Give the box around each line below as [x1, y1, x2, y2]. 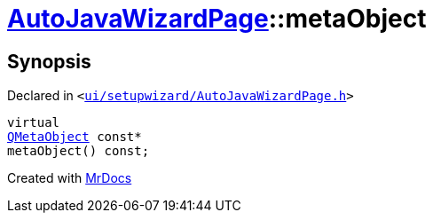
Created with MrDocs [7, 170, 132, 186]
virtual [7, 115, 60, 130]
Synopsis [7, 50, 91, 73]
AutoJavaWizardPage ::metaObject [7, 4, 427, 34]
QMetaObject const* [7, 130, 142, 145]
